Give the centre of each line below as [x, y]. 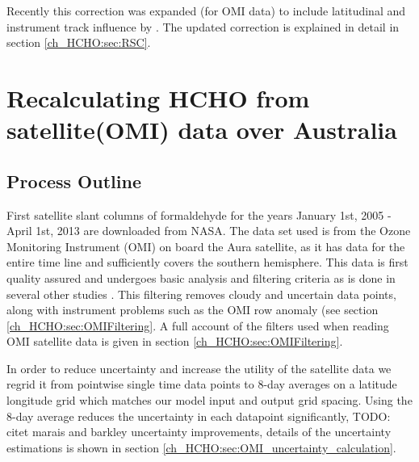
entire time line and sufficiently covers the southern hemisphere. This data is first [207, 262]
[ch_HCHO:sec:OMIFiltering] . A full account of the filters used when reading [198, 325]
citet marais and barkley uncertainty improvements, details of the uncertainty [199, 432]
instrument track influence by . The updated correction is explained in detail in [203, 26]
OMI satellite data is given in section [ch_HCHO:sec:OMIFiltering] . [175, 341]
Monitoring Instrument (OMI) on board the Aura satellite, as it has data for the [206, 246]
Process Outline [74, 181]
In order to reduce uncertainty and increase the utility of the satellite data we [199, 368]
